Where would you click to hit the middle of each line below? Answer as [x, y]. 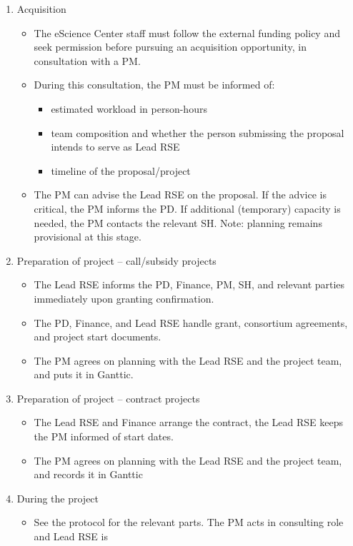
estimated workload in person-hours [129, 108]
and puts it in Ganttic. [84, 374]
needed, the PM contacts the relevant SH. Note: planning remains [178, 222]
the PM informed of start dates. [104, 436]
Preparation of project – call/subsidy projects [116, 260]
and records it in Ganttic [88, 474]
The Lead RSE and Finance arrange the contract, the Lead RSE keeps [189, 422]
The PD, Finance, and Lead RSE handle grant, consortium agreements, [191, 322]
